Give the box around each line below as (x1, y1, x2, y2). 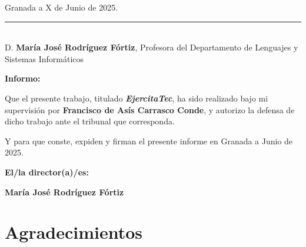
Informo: (5, 72, 41, 84)
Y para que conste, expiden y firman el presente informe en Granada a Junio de (5, 134, 293, 147)
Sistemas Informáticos (5, 52, 84, 65)
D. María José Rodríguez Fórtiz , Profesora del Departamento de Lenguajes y (5, 41, 298, 53)
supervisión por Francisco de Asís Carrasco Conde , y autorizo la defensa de (5, 103, 295, 116)
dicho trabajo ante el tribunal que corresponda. (5, 115, 175, 127)
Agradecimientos (5, 220, 143, 244)
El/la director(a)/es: (5, 165, 89, 178)
